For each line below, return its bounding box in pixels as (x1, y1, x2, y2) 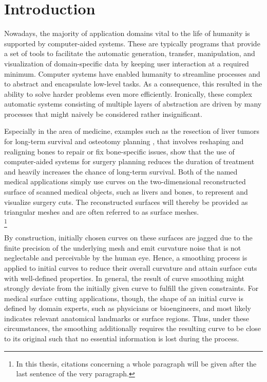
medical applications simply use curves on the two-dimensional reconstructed (4, 176, 246, 187)
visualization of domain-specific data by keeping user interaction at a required (4, 58, 249, 68)
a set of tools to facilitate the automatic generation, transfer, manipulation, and (4, 48, 255, 59)
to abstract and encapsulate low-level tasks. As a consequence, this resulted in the (4, 78, 262, 89)
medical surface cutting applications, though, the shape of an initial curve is (4, 292, 243, 303)
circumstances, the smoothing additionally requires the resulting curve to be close (4, 323, 261, 334)
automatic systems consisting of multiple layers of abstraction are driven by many (4, 98, 262, 109)
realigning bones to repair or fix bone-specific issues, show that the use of (4, 146, 235, 157)
